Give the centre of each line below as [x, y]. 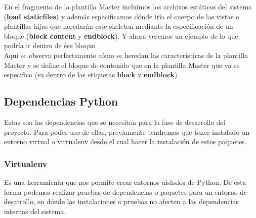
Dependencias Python [61, 101]
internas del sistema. [35, 211]
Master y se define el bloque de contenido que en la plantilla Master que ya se [122, 65]
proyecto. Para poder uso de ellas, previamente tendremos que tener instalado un [127, 132]
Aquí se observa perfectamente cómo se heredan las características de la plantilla [126, 55]
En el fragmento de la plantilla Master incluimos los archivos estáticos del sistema [128, 6]
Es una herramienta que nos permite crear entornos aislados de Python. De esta [125, 182]
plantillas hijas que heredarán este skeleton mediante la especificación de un [119, 26]
